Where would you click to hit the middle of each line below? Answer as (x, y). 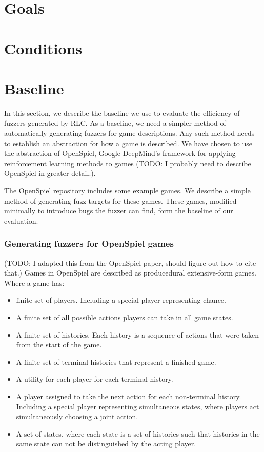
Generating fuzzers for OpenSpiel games (89, 243)
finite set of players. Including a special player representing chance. (121, 300)
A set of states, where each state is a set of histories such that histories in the (138, 433)
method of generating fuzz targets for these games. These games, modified (120, 200)
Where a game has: (34, 282)
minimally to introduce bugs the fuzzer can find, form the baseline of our (119, 211)
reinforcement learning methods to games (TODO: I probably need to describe (128, 163)
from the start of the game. (59, 345)
